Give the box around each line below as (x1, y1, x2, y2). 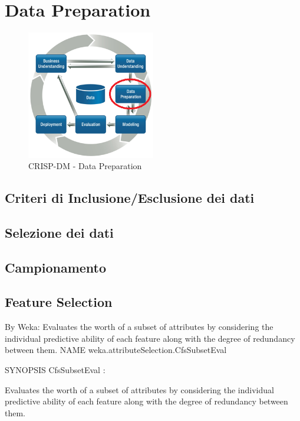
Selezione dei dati (5, 223, 114, 241)
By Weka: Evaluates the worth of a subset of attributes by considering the (5, 320, 273, 333)
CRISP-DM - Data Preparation (28, 160, 142, 172)
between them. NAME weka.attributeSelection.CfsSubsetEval (5, 344, 227, 356)
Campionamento (5, 258, 107, 276)
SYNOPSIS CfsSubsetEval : (5, 364, 106, 376)
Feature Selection (5, 293, 113, 311)
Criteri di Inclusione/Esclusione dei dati (5, 189, 255, 207)
